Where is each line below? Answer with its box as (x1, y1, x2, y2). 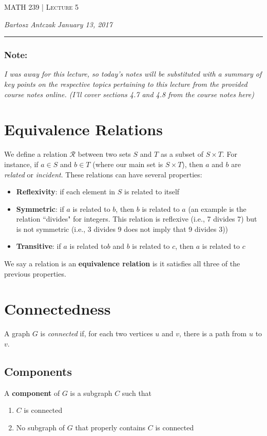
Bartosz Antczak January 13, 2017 (4, 19, 112, 29)
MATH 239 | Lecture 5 (4, 2, 79, 12)
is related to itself (124, 186, 180, 197)
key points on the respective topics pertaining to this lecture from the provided (4, 79, 247, 89)
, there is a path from (179, 328, 247, 339)
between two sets (78, 149, 131, 159)
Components (4, 363, 72, 379)
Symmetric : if (16, 203, 64, 214)
